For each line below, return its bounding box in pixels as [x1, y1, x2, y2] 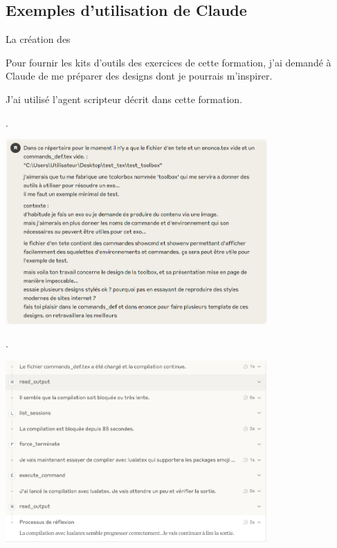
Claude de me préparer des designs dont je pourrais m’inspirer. [6, 68, 273, 83]
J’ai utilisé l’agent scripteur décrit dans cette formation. [6, 91, 243, 106]
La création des [6, 32, 71, 46]
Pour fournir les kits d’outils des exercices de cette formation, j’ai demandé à [6, 55, 331, 69]
